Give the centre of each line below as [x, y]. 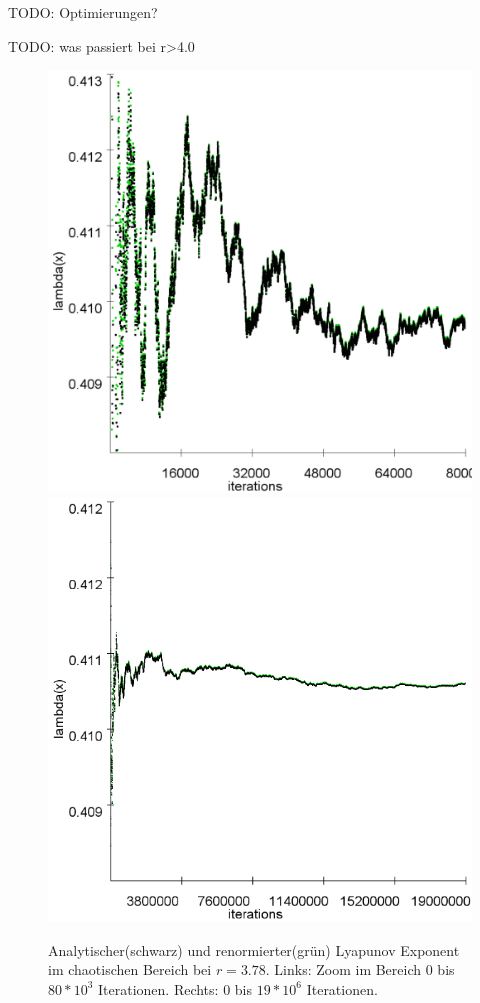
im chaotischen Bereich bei [130, 969]
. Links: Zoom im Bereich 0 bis [360, 969]
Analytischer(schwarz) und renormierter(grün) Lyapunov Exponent [254, 949]
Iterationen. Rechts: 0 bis [175, 988]
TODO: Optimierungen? [83, 12]
